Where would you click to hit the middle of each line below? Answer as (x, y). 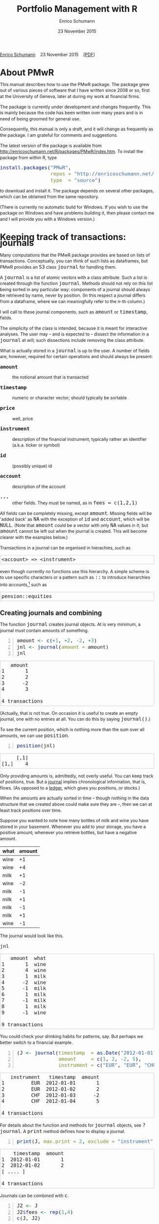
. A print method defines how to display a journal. (73, 1131)
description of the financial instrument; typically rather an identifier (79, 439)
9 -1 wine (24, 1012)
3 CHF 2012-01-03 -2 (51, 1095)
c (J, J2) (29, 1218)
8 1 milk (24, 1006)
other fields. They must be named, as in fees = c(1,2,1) (75, 503)
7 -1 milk (24, 1000)
